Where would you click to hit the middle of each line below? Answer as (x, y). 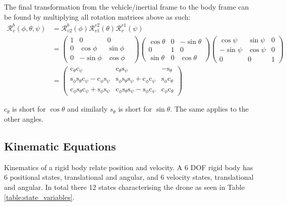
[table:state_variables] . (39, 197)
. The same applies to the (210, 109)
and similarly (88, 109)
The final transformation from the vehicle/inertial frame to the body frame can (127, 7)
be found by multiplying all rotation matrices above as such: (97, 16)
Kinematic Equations (60, 146)
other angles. (24, 119)
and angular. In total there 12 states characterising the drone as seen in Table (124, 187)
